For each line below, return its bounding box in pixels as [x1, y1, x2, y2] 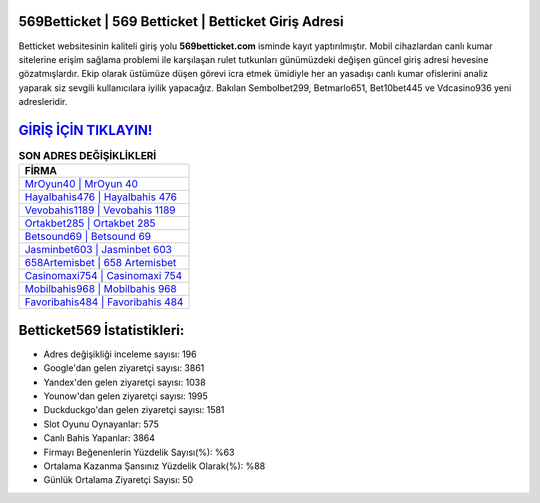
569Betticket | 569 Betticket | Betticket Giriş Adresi [18, 13, 344, 30]
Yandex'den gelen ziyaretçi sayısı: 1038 [43, 376, 206, 388]
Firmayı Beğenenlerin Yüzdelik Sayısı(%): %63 [43, 446, 235, 458]
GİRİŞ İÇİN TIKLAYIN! [18, 121, 153, 139]
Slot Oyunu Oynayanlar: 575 [43, 418, 159, 430]
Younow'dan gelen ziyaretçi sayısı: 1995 [43, 390, 209, 402]
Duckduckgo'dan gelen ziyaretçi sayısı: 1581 [43, 404, 225, 416]
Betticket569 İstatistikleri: [18, 321, 185, 339]
